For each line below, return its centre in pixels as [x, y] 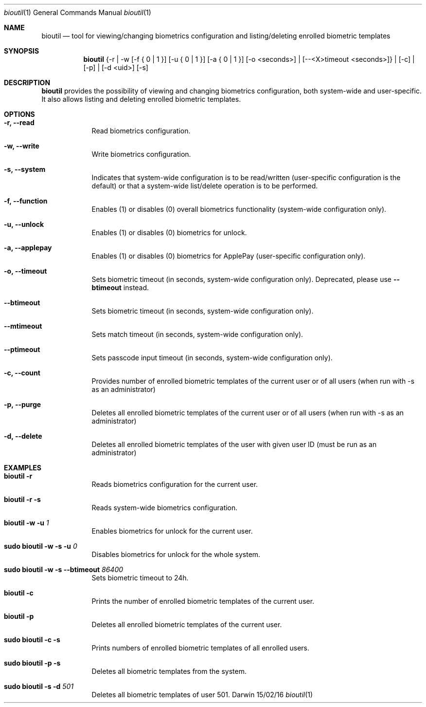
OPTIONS [19, 114]
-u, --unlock [24, 224]
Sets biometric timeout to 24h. [140, 578]
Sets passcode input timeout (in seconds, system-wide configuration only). [212, 358]
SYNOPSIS [22, 51]
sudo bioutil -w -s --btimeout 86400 [64, 569]
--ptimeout [22, 349]
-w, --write [22, 146]
